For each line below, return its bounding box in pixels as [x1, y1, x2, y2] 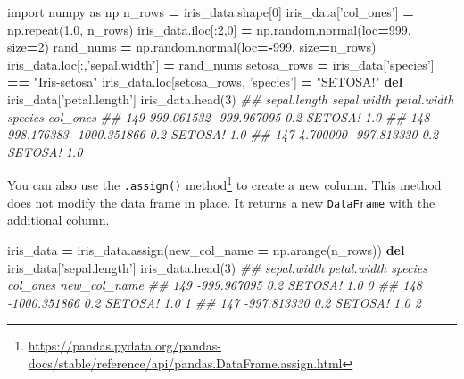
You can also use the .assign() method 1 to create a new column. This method [7, 173, 442, 194]
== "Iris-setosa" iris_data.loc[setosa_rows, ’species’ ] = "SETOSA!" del [7, 72, 403, 91]
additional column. [7, 210, 110, 229]
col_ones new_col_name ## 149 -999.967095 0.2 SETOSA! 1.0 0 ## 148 [7, 276, 422, 294]
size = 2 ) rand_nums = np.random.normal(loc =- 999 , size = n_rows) [7, 37, 377, 56]
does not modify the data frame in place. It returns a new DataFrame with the [7, 193, 435, 211]
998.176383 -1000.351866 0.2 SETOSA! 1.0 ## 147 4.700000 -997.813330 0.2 [7, 125, 439, 144]
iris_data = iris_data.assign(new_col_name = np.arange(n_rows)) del [7, 240, 405, 259]
